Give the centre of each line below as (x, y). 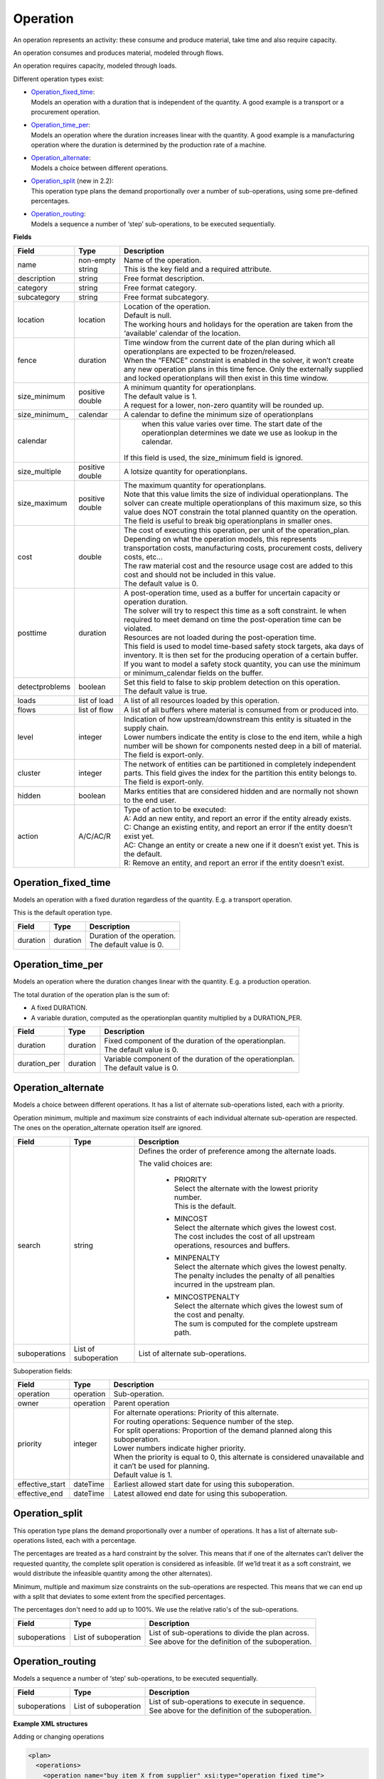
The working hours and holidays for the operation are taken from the (238, 324)
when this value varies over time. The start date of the (232, 423)
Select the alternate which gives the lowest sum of (258, 1306)
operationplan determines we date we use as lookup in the (239, 433)
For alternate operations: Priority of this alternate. (196, 1413)
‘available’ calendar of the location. (182, 333)
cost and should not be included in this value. (199, 574)
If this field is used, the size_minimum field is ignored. (213, 458)
